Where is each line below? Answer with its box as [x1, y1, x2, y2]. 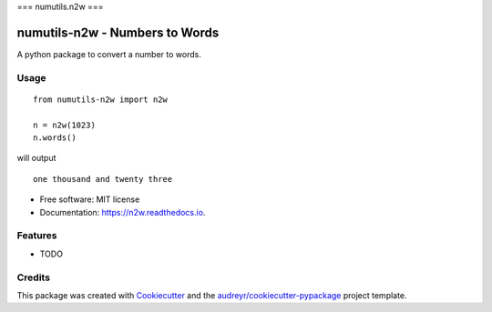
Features [16, 229, 57, 242]
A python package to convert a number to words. [16, 48, 202, 59]
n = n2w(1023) [33, 119, 96, 130]
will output [16, 153, 56, 164]
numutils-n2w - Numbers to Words [16, 25, 220, 40]
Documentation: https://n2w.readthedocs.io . [39, 206, 206, 217]
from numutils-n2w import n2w [33, 94, 169, 105]
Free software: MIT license [39, 194, 140, 205]
